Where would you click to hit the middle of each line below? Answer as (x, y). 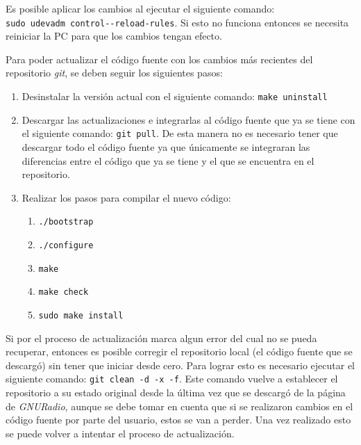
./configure (66, 245)
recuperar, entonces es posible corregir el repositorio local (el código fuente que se (179, 351)
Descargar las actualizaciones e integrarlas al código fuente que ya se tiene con (188, 119)
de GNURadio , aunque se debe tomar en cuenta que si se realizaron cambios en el (179, 406)
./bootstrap (66, 222)
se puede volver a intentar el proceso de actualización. (120, 433)
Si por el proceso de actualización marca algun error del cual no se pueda (161, 338)
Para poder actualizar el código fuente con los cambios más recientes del (159, 59)
